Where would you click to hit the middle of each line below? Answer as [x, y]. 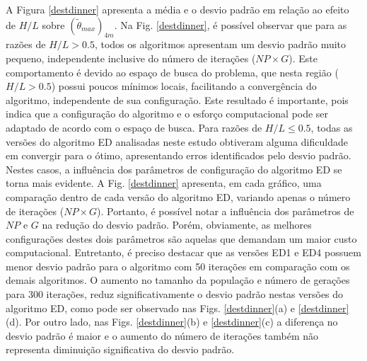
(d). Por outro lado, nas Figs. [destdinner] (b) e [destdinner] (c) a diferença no [172, 322]
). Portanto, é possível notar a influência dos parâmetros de [225, 211]
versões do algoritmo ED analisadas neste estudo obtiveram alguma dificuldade [177, 141]
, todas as [332, 127]
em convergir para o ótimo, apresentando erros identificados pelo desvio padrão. [179, 155]
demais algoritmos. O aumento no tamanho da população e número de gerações [178, 280]
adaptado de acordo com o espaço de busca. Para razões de [134, 127]
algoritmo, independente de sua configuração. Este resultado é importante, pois [177, 99]
